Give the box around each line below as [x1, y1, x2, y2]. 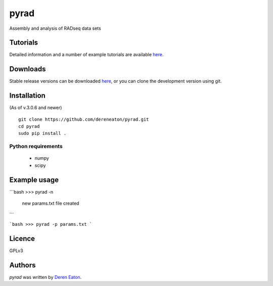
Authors [9, 261, 36, 269]
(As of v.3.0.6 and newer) [9, 105, 62, 111]
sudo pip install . [18, 130, 67, 136]
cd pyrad [18, 124, 40, 129]
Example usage [9, 175, 59, 184]
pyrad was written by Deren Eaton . [9, 274, 82, 280]
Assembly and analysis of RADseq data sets [9, 25, 101, 31]
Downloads [9, 65, 46, 73]
